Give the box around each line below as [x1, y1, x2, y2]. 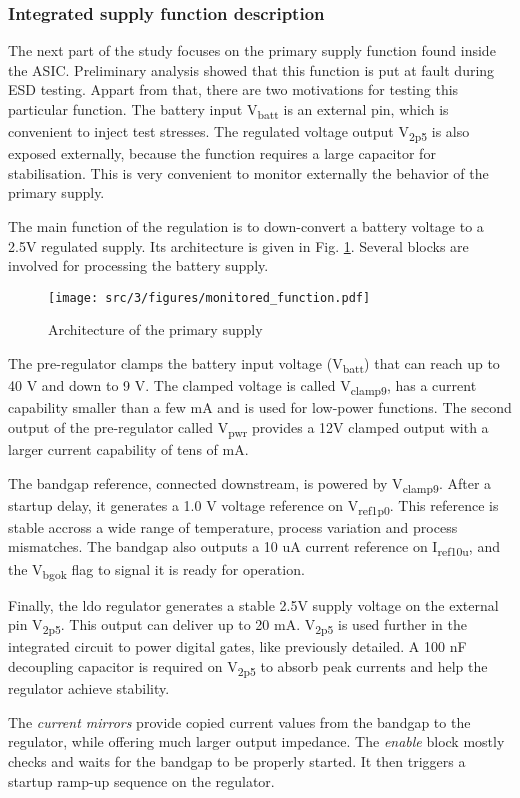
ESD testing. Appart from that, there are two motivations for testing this [8, 79, 459, 100]
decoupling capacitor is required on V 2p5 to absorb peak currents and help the [8, 656, 488, 679]
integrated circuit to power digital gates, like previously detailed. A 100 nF [8, 636, 467, 657]
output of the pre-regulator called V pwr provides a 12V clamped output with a [8, 416, 489, 440]
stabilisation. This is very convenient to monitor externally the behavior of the [8, 162, 489, 183]
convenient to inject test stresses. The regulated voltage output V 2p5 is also [8, 121, 470, 144]
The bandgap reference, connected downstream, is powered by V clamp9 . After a [8, 472, 492, 496]
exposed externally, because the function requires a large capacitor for [8, 143, 436, 164]
